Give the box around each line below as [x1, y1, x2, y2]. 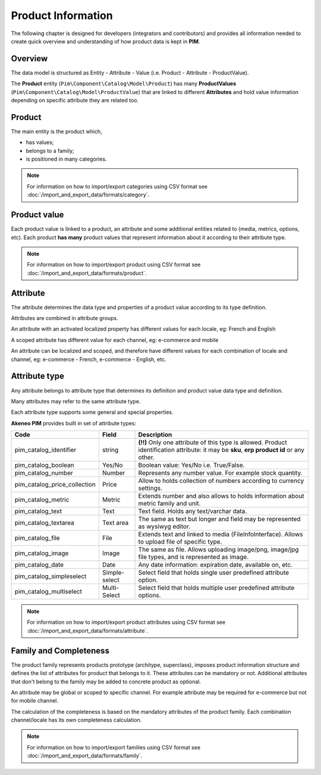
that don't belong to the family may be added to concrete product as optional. [11, 678, 202, 685]
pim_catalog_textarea [14, 519, 74, 527]
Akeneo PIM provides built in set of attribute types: [11, 419, 137, 426]
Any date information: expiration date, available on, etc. [138, 561, 293, 569]
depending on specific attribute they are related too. [11, 97, 139, 104]
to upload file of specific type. [138, 538, 222, 546]
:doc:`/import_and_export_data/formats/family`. [27, 752, 143, 760]
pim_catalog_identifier [14, 446, 77, 454]
